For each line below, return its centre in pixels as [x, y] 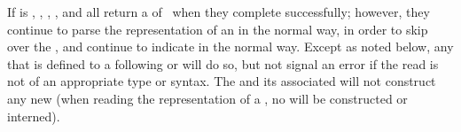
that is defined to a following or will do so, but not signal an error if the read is [223, 63]
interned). [34, 116]
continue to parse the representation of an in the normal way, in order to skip [218, 29]
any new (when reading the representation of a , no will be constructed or [207, 98]
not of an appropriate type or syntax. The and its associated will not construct [222, 81]
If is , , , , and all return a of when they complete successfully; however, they [219, 12]
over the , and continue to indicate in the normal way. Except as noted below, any [230, 47]
